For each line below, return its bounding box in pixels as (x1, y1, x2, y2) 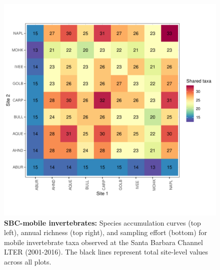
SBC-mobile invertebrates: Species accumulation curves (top (4, 217, 201, 228)
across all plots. (4, 256, 51, 267)
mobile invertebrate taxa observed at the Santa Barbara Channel (4, 237, 203, 247)
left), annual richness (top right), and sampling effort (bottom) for (4, 227, 207, 238)
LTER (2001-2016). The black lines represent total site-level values (4, 247, 208, 257)
